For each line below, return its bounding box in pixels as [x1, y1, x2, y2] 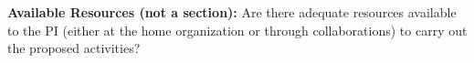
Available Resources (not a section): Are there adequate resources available [7, 3, 457, 21]
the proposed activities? [7, 38, 141, 58]
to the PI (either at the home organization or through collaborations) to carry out [7, 20, 468, 39]
